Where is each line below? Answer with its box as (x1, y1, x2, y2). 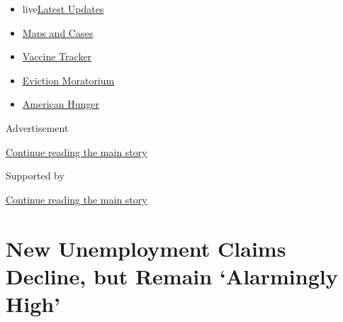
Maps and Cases (22, 25, 94, 40)
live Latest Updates (22, 1, 104, 16)
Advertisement (6, 120, 69, 135)
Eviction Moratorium (22, 72, 115, 87)
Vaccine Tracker (22, 49, 92, 64)
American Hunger (22, 96, 99, 111)
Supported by (6, 168, 64, 183)
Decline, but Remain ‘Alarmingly (6, 261, 338, 290)
